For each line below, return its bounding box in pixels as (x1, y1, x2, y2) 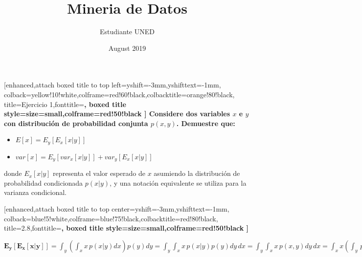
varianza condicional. (4, 187, 67, 197)
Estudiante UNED (100, 26, 155, 37)
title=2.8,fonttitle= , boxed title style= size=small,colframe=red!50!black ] (4, 223, 249, 233)
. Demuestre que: (176, 118, 235, 128)
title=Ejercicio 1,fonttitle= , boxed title (4, 99, 126, 109)
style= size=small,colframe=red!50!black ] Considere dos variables (4, 108, 230, 119)
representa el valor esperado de (53, 168, 145, 178)
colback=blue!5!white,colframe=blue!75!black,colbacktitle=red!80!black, (4, 213, 218, 223)
